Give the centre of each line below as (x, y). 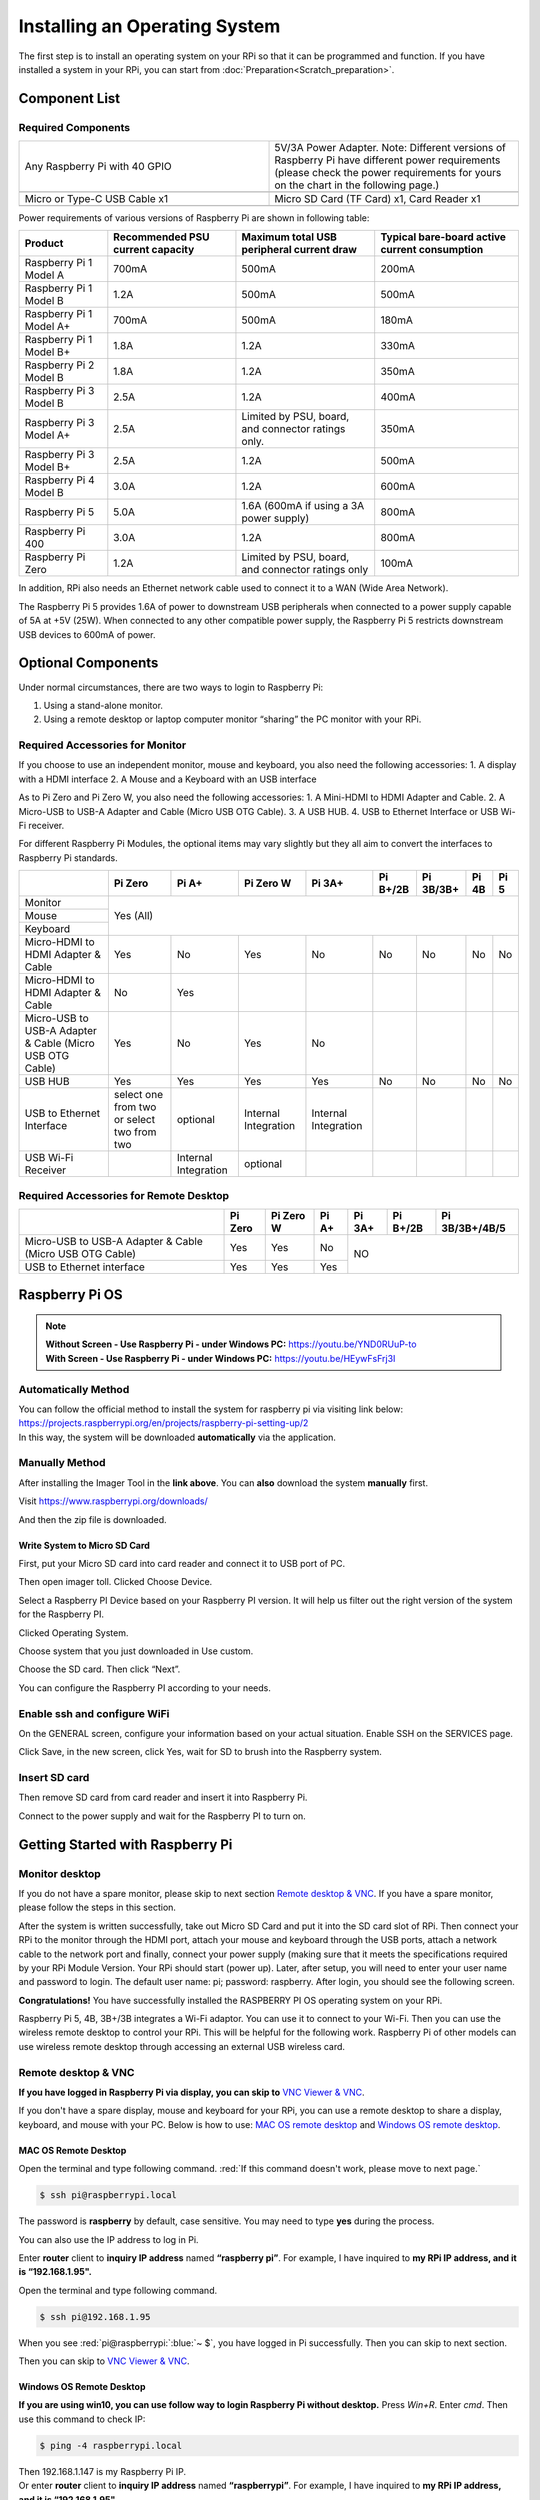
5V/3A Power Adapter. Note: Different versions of (390, 148)
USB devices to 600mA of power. (87, 634)
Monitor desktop (60, 1873)
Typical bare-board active (443, 237)
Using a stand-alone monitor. (103, 705)
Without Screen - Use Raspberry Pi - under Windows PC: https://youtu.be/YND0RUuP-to (231, 1344)
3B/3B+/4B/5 (474, 1228)
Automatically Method (74, 1389)
